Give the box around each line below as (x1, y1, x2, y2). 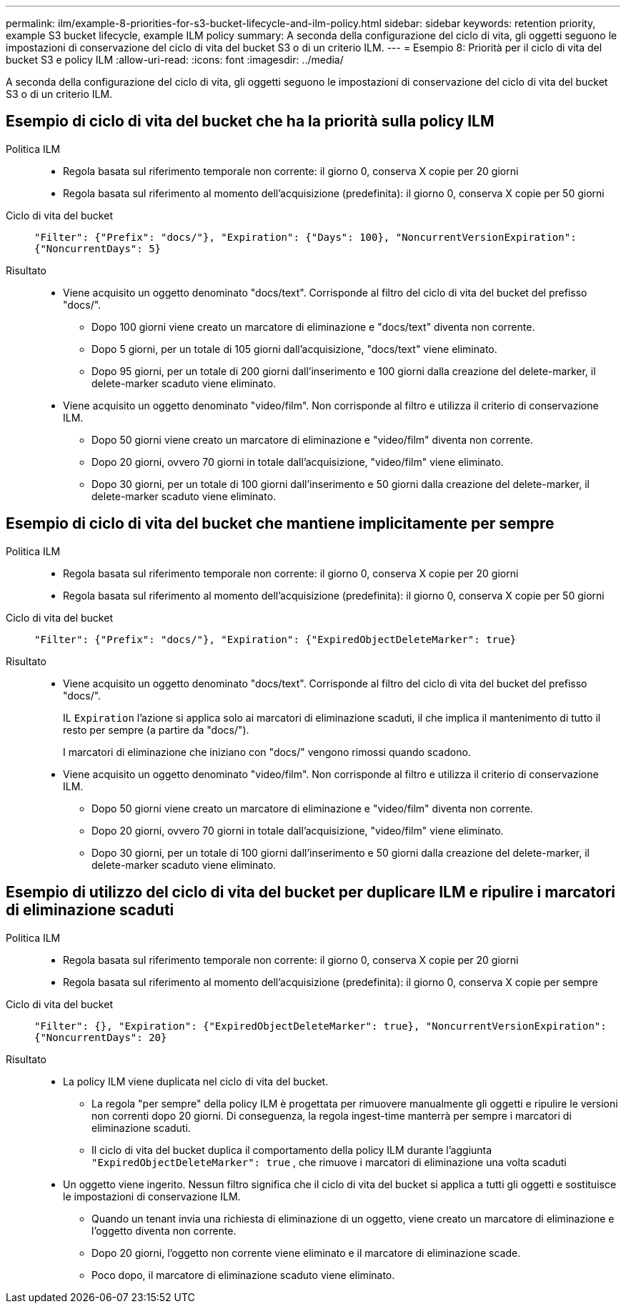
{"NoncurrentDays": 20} (34, 1031, 167, 1043)
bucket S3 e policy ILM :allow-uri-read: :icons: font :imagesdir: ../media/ (6, 54, 344, 66)
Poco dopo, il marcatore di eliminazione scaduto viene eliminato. (91, 1268, 395, 1281)
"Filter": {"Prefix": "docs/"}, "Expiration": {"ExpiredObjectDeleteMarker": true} (34, 633, 517, 645)
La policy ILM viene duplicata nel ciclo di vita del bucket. (63, 1075, 329, 1087)
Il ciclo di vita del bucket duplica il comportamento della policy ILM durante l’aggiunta (91, 1143, 492, 1156)
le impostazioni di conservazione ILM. (63, 1190, 241, 1203)
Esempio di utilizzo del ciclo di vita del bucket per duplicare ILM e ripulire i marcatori (6, 883, 615, 902)
